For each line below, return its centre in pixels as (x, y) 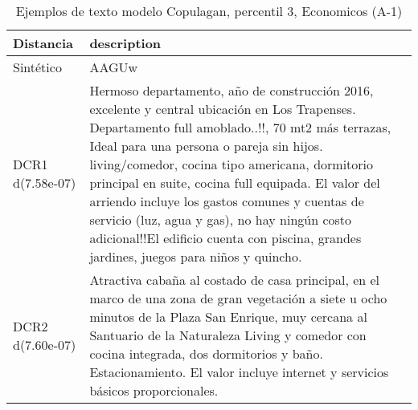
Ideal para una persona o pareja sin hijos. (206, 146)
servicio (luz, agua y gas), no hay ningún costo (221, 219)
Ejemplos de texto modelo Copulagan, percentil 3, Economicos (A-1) (209, 11)
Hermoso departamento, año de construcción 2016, (232, 90)
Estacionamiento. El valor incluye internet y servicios (239, 372)
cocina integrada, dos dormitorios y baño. (206, 353)
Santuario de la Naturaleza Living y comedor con (228, 335)
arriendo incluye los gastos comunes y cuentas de (227, 201)
